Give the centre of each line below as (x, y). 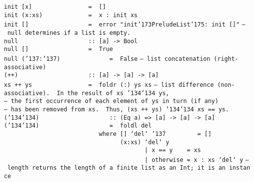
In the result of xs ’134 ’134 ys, (113, 93)
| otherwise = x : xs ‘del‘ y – (197, 160)
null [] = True (58, 49)
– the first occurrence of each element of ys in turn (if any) (111, 101)
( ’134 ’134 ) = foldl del (78, 126)
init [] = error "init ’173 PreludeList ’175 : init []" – (125, 25)
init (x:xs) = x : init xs (71, 15)
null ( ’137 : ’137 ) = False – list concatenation (107, 59)
